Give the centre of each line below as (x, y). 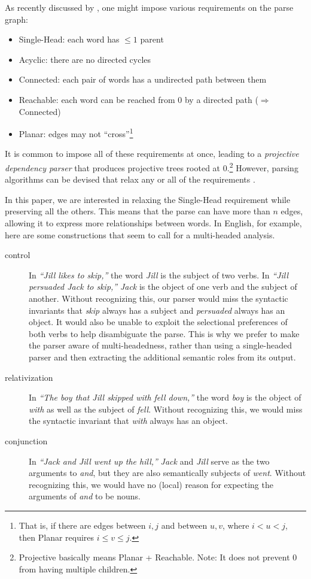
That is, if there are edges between (82, 525)
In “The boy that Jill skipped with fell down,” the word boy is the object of (165, 397)
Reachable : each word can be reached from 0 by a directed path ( (138, 99)
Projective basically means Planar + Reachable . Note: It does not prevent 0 (158, 557)
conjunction (26, 440)
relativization (29, 377)
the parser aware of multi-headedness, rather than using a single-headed (161, 345)
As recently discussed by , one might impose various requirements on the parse (149, 7)
